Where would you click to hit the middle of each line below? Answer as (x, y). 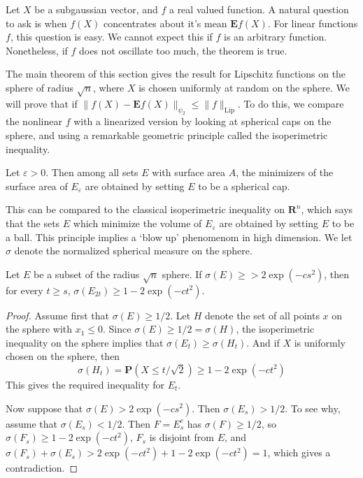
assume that (32, 423)
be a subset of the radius (87, 274)
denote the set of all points (262, 315)
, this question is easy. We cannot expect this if (111, 37)
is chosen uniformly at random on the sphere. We (244, 87)
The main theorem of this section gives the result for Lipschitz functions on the (176, 74)
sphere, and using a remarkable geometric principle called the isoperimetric (167, 135)
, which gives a (299, 452)
